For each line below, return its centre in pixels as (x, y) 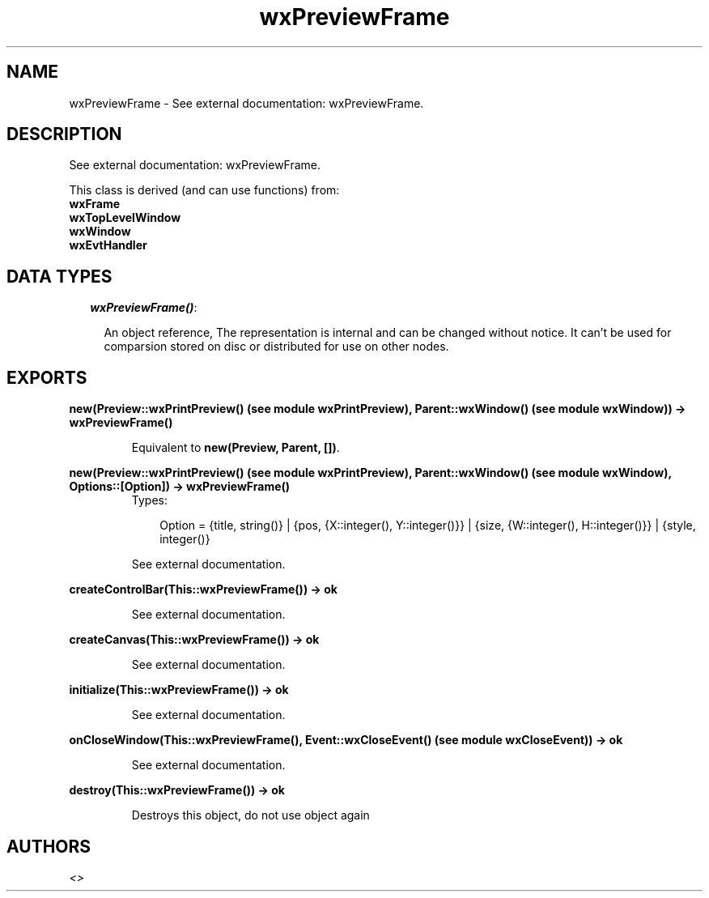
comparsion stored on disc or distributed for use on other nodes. (276, 347)
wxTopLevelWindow (125, 218)
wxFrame (95, 204)
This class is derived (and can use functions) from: (204, 190)
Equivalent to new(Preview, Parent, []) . (236, 448)
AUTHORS (49, 846)
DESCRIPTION (64, 134)
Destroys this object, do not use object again (250, 815)
